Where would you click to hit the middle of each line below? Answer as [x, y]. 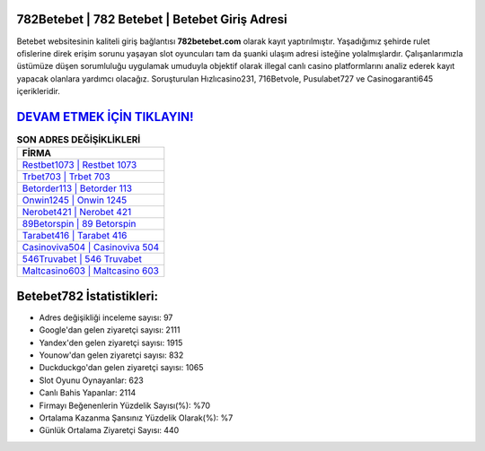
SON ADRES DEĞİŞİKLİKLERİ [79, 140]
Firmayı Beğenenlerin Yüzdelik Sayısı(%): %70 [125, 405]
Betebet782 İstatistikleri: [88, 296]
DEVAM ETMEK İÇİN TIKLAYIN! [105, 117]
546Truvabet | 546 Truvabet [82, 259]
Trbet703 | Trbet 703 [66, 177]
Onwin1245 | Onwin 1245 [75, 200]
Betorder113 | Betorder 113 [77, 188]
